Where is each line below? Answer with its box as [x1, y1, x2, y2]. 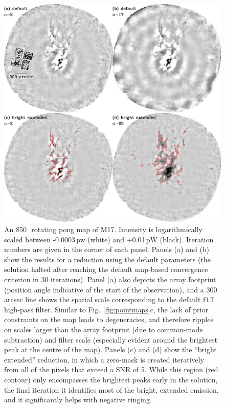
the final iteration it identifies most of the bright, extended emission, [4, 384, 219, 395]
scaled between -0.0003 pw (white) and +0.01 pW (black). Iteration [4, 234, 214, 244]
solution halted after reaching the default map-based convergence [4, 264, 208, 275]
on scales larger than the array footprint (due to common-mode [4, 324, 203, 335]
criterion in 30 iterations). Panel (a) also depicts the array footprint [4, 274, 216, 285]
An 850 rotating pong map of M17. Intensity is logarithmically [4, 224, 202, 235]
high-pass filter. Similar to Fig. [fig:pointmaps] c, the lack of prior [4, 304, 208, 314]
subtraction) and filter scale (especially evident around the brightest [4, 334, 217, 345]
